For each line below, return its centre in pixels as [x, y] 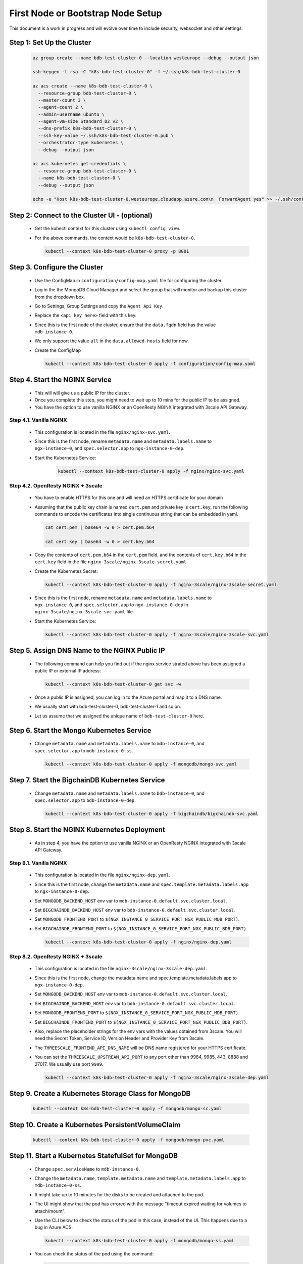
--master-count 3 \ [62, 100]
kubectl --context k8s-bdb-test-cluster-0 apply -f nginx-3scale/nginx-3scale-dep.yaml [157, 1077]
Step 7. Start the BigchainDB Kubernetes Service [87, 780]
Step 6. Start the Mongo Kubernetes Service [80, 730]
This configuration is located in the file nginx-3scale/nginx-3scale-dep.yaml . [121, 969]
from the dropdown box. [60, 297]
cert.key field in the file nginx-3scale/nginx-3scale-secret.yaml [111, 562]
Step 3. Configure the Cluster [56, 267]
